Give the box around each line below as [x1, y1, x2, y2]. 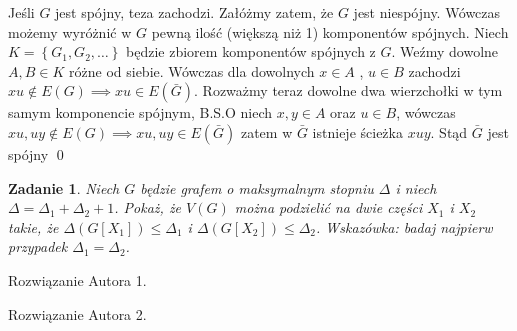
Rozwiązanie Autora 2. [8, 303, 147, 324]
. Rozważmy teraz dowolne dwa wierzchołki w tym [194, 80, 503, 101]
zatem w [240, 121, 293, 142]
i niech [395, 177, 437, 198]
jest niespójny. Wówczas [353, 2, 501, 22]
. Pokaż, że [114, 197, 182, 218]
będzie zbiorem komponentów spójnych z [126, 41, 376, 62]
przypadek [8, 236, 68, 257]
